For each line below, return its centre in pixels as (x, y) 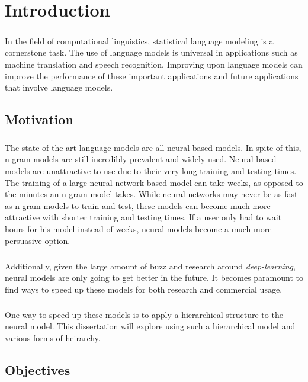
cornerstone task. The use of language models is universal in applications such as (151, 52)
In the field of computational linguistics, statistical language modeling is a (139, 41)
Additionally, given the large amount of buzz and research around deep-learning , (150, 266)
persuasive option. (38, 240)
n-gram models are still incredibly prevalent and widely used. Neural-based (141, 159)
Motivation (39, 119)
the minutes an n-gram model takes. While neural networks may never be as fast (151, 194)
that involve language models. (59, 87)
